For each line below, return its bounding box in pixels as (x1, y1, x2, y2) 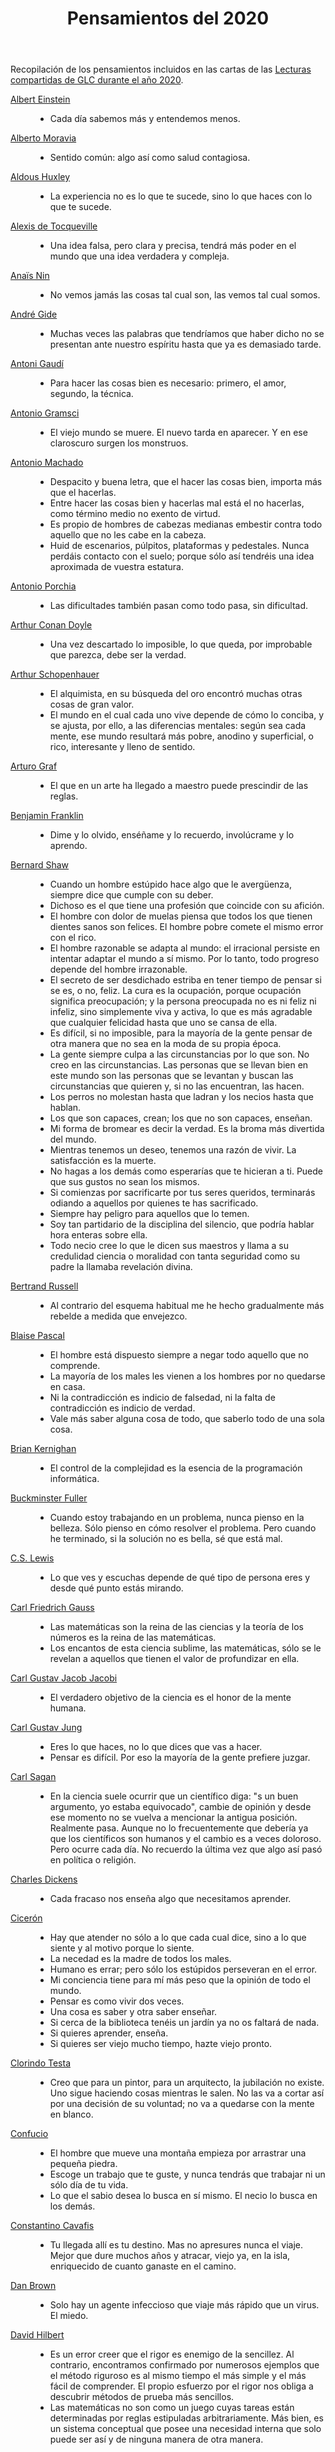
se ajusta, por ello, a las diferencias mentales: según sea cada (49, 720, 307, 732)
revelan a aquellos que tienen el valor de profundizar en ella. (49, 1653, 300, 1665)
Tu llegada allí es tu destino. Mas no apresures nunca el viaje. (49, 2239, 303, 2251)
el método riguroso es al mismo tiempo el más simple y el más (49, 2370, 307, 2382)
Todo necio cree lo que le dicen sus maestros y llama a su (49, 1240, 289, 1252)
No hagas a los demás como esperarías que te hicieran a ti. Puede (49, 1165, 323, 1177)
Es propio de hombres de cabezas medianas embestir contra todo (49, 518, 323, 531)
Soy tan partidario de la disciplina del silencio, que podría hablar (49, 1218, 315, 1231)
